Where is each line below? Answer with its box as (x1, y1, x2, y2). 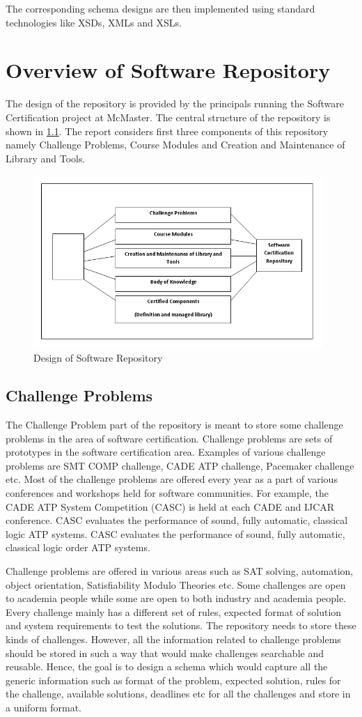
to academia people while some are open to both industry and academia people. (6, 591, 347, 606)
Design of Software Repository (33, 350, 163, 365)
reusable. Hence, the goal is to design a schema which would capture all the (6, 659, 328, 674)
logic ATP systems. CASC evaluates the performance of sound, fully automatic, (6, 526, 345, 541)
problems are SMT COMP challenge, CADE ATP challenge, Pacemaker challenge (6, 458, 354, 472)
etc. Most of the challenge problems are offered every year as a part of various (6, 472, 338, 486)
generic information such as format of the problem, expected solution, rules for (6, 672, 341, 687)
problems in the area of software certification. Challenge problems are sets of (6, 431, 333, 445)
